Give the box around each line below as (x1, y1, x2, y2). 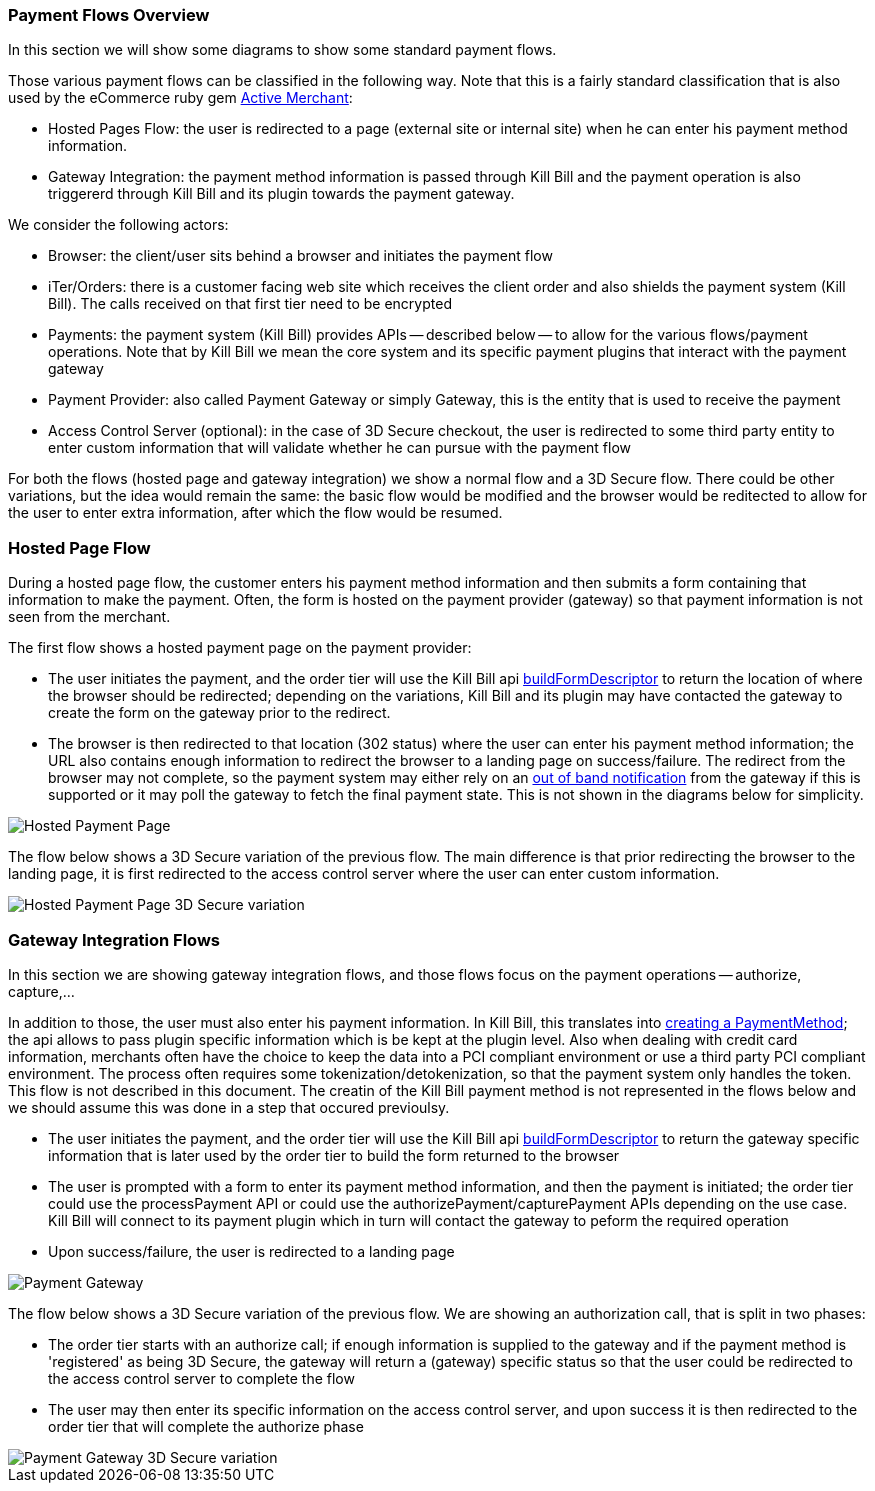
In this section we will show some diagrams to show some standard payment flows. (8, 41, 557, 59)
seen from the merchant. (8, 608, 171, 626)
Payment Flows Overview (8, 5, 210, 25)
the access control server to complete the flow (48, 1369, 355, 1387)
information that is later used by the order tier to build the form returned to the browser (48, 1146, 620, 1164)
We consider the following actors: (8, 216, 229, 234)
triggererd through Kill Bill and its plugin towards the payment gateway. (48, 185, 515, 203)
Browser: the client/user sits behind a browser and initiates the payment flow (48, 247, 553, 265)
